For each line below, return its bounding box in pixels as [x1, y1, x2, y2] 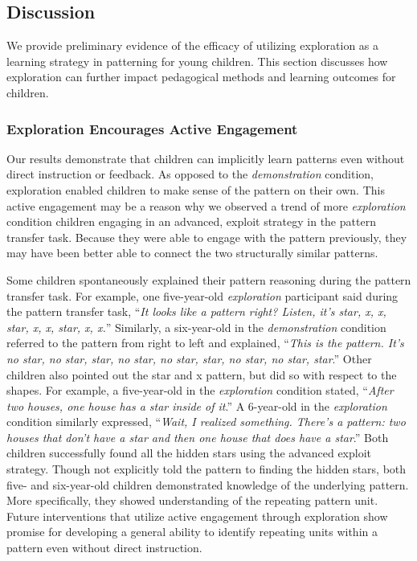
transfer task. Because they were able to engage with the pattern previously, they [6, 228, 407, 245]
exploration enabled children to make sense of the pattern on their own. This [6, 181, 385, 198]
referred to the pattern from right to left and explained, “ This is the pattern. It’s [6, 334, 404, 351]
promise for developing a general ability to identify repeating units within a [6, 523, 378, 540]
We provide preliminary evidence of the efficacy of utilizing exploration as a [6, 37, 379, 54]
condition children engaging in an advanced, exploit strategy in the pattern [6, 213, 376, 230]
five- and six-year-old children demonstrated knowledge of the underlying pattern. [6, 476, 409, 493]
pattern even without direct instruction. [6, 539, 202, 556]
